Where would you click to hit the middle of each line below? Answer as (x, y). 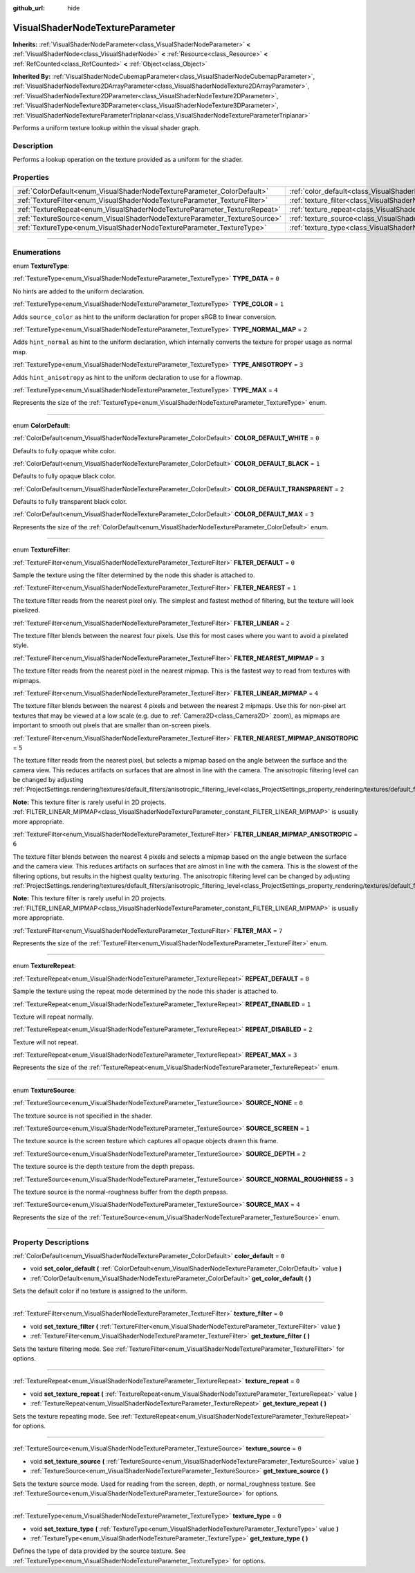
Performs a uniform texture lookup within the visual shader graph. (107, 128)
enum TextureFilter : (41, 549)
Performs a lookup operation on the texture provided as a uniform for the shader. (128, 160)
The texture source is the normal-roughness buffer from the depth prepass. (120, 1192)
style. (21, 645)
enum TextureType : (41, 266)
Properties (31, 177)
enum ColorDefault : (41, 425)
